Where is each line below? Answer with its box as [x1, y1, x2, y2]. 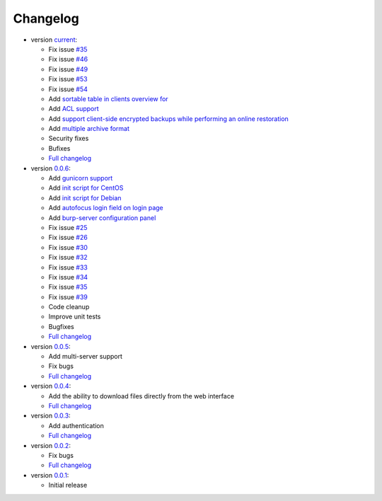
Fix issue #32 [48, 253, 88, 262]
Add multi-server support [48, 352, 123, 361]
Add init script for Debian [48, 193, 122, 202]
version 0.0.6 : [30, 163, 71, 173]
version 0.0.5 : [30, 342, 71, 350]
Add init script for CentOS [48, 184, 124, 192]
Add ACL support [48, 105, 99, 113]
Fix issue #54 [48, 85, 88, 93]
